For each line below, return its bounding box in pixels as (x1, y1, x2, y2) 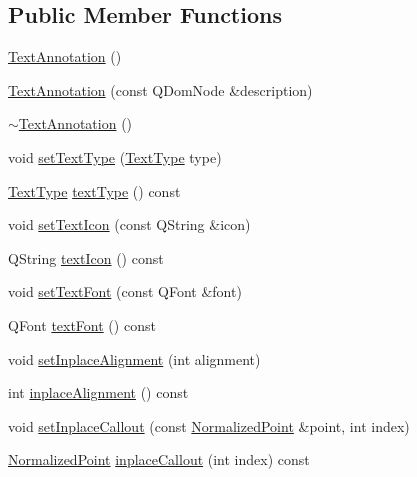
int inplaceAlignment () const (8, 382, 189, 403)
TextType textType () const (8, 180, 181, 201)
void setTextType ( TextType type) (8, 146, 222, 167)
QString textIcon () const (8, 247, 164, 268)
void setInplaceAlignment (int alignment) (8, 348, 261, 369)
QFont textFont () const (8, 314, 156, 335)
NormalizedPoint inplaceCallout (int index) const (8, 449, 310, 470)
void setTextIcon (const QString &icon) (8, 214, 251, 235)
